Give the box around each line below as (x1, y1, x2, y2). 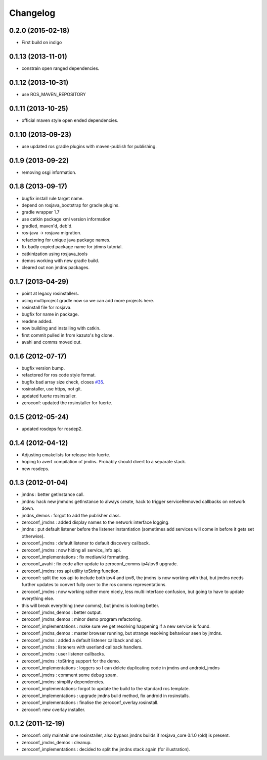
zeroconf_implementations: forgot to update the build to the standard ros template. (21, 686, 190, 692)
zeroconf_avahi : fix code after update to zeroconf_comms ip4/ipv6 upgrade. (21, 561, 178, 567)
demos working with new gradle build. (21, 258, 99, 264)
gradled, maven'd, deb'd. (21, 223, 73, 229)
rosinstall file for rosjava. (21, 305, 72, 311)
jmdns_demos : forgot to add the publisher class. (21, 512, 121, 518)
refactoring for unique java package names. (21, 237, 111, 243)
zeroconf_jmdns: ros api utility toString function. (21, 568, 120, 574)
